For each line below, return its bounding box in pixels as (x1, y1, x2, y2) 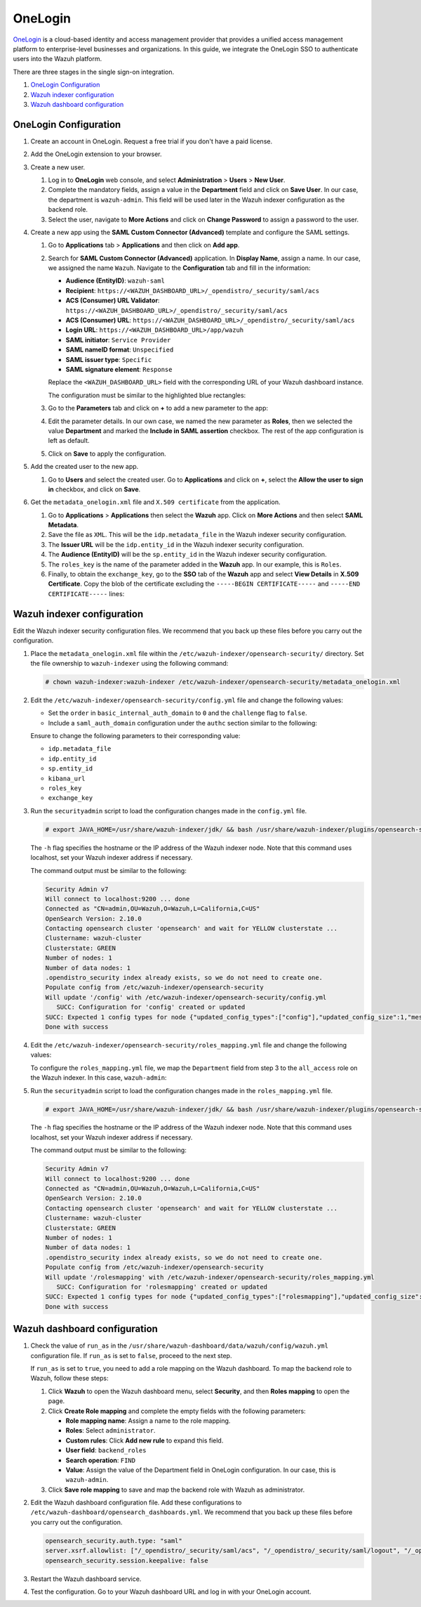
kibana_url (48, 774, 86, 782)
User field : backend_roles (65, 1446, 147, 1454)
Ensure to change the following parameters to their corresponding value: (30, 732, 241, 740)
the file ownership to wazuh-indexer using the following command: (30, 659, 229, 667)
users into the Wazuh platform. (13, 55, 102, 63)
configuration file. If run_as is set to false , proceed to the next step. (30, 1351, 232, 1360)
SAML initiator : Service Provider (65, 335, 171, 344)
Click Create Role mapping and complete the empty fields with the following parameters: (48, 1407, 306, 1415)
